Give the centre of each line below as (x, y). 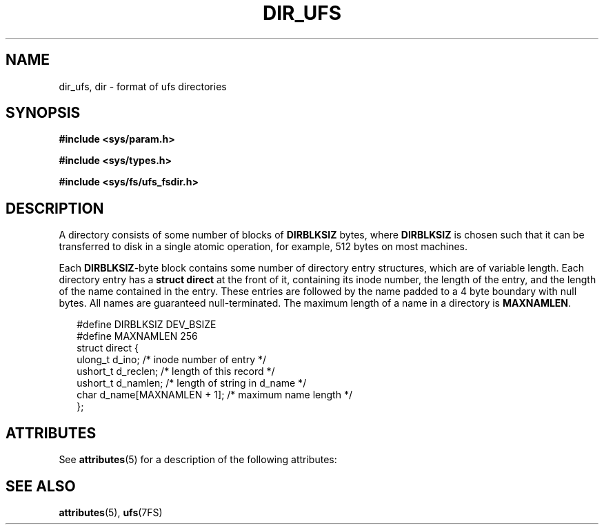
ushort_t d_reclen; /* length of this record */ (176, 371)
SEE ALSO (41, 486)
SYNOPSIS (43, 113)
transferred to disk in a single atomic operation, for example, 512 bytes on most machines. (263, 247)
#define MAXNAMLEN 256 (137, 336)
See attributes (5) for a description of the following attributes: (198, 460)
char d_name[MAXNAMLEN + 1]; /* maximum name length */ (214, 395)
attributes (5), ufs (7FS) (111, 512)
